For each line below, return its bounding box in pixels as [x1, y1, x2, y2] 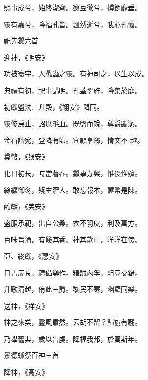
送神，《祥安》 [4, 300, 49, 311]
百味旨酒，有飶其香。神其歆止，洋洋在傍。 [4, 234, 142, 244]
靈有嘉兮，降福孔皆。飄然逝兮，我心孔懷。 [4, 19, 142, 29]
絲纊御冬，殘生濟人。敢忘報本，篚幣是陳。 [4, 184, 142, 195]
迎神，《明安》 [4, 52, 49, 62]
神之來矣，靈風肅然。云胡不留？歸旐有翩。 [4, 317, 142, 327]
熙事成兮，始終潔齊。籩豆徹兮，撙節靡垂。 [4, 2, 142, 12]
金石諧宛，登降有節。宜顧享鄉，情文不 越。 [4, 135, 144, 145]
